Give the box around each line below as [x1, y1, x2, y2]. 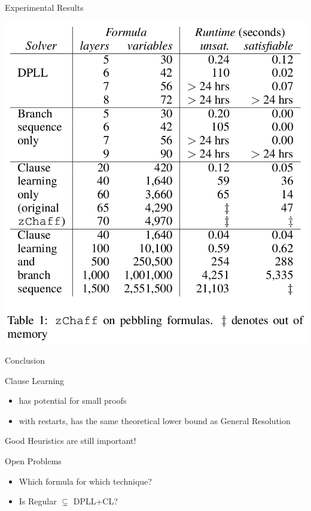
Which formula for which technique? [19, 474, 152, 487]
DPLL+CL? [73, 495, 118, 507]
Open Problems [5, 455, 62, 467]
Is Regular [19, 495, 57, 507]
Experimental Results [5, 1, 84, 13]
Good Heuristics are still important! [5, 434, 136, 447]
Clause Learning [5, 374, 65, 386]
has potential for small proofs [19, 394, 127, 407]
